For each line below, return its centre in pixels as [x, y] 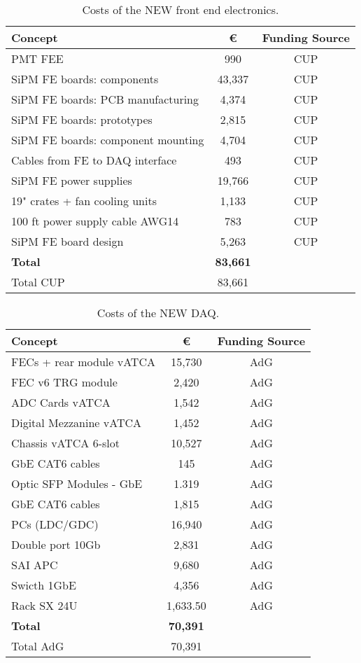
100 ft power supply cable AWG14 [95, 221]
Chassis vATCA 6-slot [65, 443]
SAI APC [35, 565]
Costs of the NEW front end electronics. [180, 9]
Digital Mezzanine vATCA [77, 423]
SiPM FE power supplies [72, 180]
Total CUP [38, 282]
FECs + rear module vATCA [83, 362]
